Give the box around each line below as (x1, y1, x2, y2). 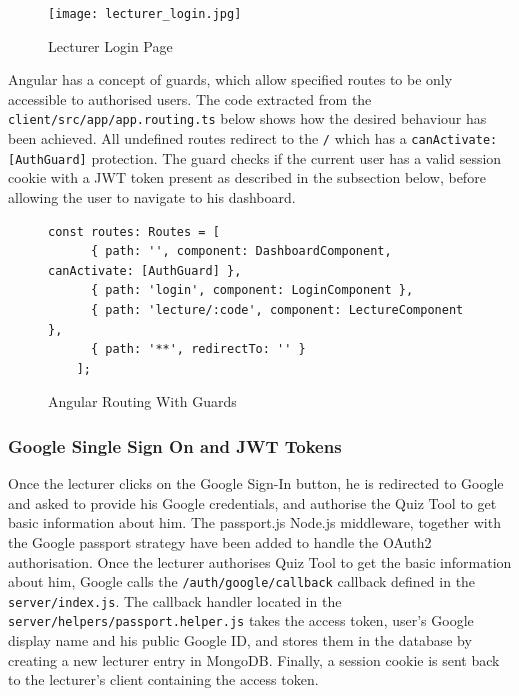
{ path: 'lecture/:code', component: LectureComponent (90, 302, 464, 317)
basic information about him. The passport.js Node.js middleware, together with (8, 512, 501, 533)
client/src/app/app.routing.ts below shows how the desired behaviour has (8, 108, 487, 129)
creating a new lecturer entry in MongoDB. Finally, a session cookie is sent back (8, 649, 500, 670)
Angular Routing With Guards (48, 391, 237, 412)
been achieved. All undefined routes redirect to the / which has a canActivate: (8, 128, 498, 149)
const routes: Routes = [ (48, 224, 220, 239)
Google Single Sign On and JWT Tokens (8, 433, 342, 458)
